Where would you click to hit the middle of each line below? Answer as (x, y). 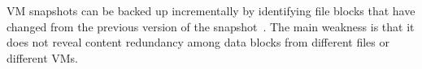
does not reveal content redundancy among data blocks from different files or (198, 42)
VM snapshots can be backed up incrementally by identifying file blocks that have (211, 10)
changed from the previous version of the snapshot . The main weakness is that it (211, 26)
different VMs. (43, 57)
